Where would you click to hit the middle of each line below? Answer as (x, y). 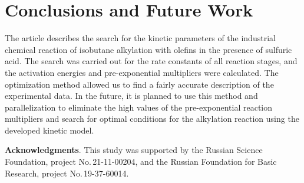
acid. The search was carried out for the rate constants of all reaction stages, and (151, 61)
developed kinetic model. (49, 130)
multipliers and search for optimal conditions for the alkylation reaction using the (152, 119)
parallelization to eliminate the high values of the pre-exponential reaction (139, 107)
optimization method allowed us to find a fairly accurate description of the (139, 84)
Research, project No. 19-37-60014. (67, 173)
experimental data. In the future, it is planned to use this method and (131, 96)
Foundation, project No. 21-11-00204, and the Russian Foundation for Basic (141, 162)
